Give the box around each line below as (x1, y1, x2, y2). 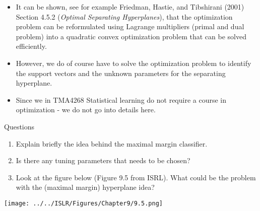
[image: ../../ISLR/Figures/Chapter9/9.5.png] (4, 199, 163, 207)
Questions (4, 121, 35, 131)
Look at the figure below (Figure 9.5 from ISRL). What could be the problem (16, 172, 256, 182)
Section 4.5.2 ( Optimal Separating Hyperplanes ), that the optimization (16, 11, 233, 22)
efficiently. (16, 41, 47, 51)
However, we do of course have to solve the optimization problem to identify (16, 57, 251, 68)
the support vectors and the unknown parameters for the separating (16, 67, 226, 78)
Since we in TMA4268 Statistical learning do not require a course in (16, 94, 226, 105)
